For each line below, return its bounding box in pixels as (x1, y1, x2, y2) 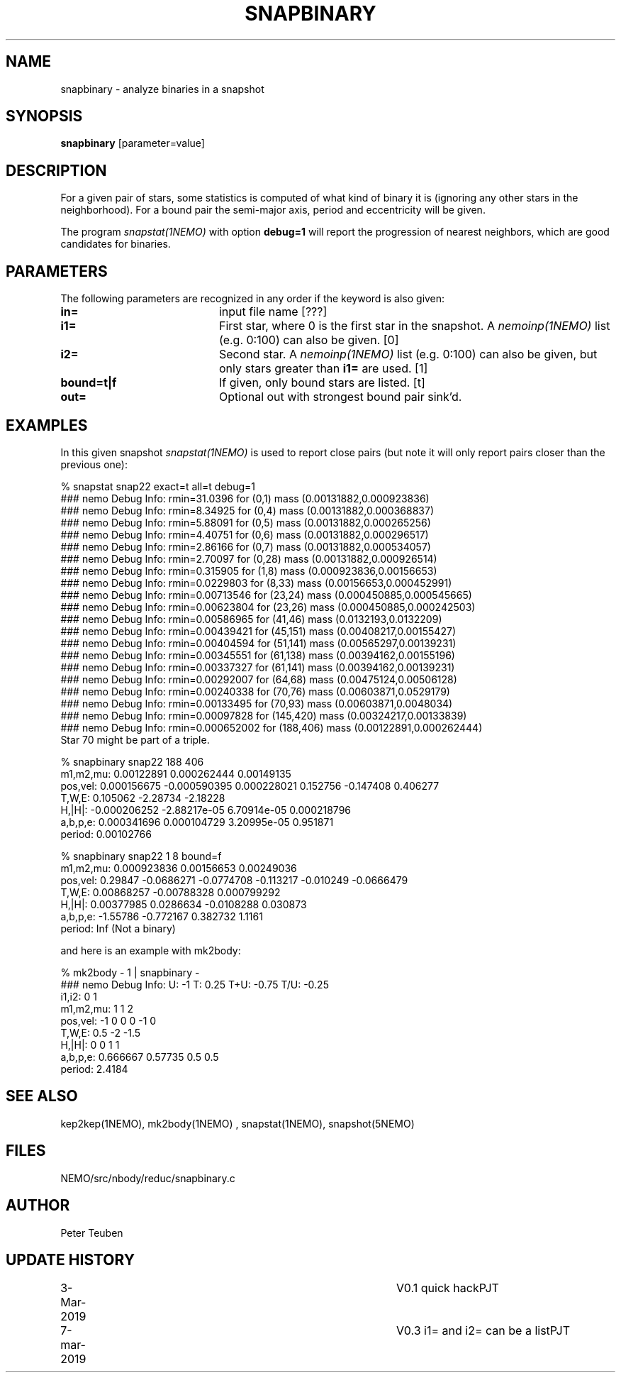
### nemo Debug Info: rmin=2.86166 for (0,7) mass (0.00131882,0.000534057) (60, 540, 431, 553)
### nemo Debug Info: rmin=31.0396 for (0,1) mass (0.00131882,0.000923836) (60, 492, 430, 505)
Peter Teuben (60, 1226, 123, 1239)
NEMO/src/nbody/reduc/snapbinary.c (60, 1172, 235, 1184)
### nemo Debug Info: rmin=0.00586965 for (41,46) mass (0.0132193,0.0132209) (60, 612, 442, 625)
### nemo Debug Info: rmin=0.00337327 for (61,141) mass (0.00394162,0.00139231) (60, 661, 455, 673)
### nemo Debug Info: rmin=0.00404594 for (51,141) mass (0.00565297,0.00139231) (60, 636, 457, 649)
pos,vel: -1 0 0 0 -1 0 (60, 1014, 157, 1027)
